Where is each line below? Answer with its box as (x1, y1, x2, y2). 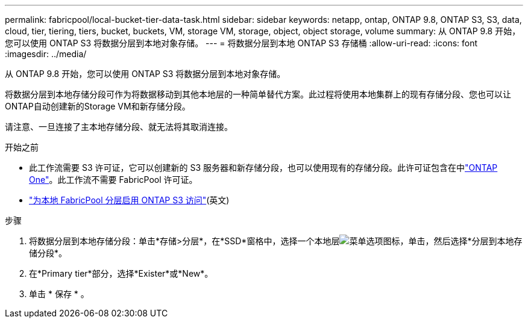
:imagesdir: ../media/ (5, 49, 87, 59)
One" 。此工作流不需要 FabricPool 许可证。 (29, 174, 198, 185)
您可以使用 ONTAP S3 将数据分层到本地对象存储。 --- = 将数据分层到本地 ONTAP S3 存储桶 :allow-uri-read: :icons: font (5, 38, 478, 48)
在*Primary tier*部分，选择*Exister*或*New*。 (29, 268, 213, 278)
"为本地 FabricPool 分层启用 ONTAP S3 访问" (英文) (29, 195, 230, 205)
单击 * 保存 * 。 (29, 289, 89, 299)
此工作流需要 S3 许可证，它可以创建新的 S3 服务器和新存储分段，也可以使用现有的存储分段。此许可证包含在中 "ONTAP (29, 162, 498, 173)
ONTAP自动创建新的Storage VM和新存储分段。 (5, 101, 190, 111)
